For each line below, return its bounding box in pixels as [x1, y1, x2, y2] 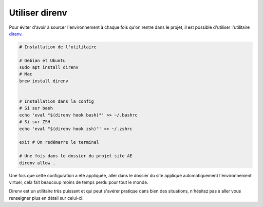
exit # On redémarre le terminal [19, 139, 99, 145]
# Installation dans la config [19, 99, 94, 104]
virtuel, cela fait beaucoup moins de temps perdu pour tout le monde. [9, 179, 149, 185]
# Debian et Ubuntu [19, 57, 66, 63]
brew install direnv [19, 78, 68, 84]
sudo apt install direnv [19, 65, 79, 70]
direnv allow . [19, 160, 56, 166]
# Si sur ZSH [19, 119, 51, 125]
